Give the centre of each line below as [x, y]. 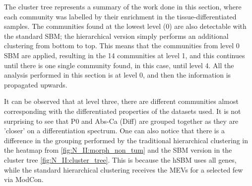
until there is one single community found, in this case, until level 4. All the [119, 65]
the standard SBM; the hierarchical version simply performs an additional [116, 36]
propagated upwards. [36, 84]
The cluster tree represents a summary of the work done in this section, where [123, 6]
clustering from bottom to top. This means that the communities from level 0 [122, 46]
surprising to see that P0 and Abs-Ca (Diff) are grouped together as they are [121, 121]
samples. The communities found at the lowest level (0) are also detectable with [125, 26]
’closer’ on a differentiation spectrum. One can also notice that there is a [114, 131]
